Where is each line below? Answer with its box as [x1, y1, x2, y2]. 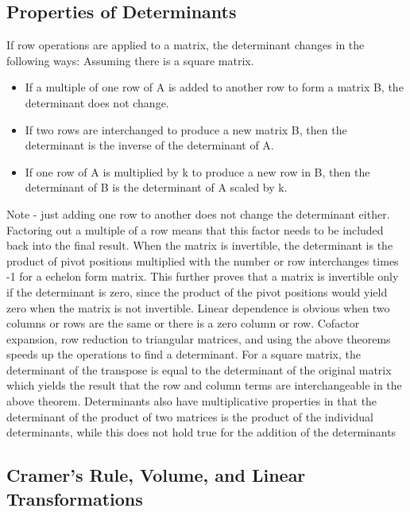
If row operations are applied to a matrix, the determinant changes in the [6, 37, 365, 53]
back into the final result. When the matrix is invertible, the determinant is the [6, 237, 393, 254]
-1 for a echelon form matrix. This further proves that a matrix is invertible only [6, 268, 399, 285]
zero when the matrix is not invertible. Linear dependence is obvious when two [6, 299, 390, 316]
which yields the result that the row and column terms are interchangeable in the [6, 377, 402, 394]
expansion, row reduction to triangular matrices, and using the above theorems [6, 330, 391, 347]
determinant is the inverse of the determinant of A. [25, 137, 274, 153]
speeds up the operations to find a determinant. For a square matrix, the [6, 346, 361, 363]
